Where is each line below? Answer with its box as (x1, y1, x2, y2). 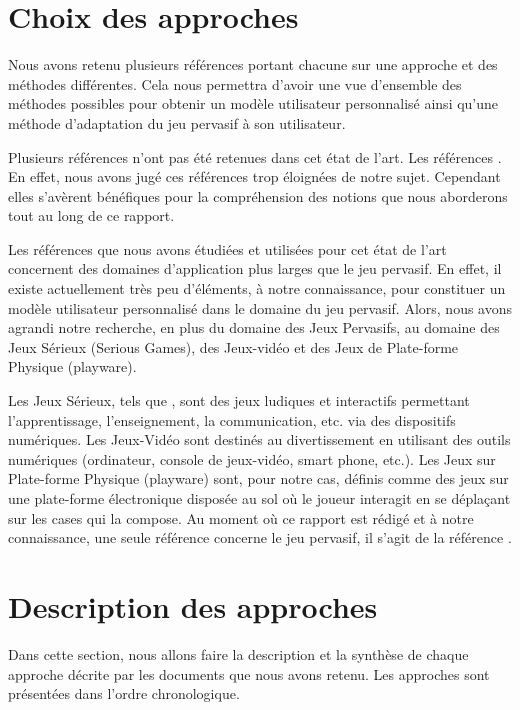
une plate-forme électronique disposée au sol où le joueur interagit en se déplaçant (8, 488, 511, 508)
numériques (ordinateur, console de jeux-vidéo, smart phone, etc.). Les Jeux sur (8, 448, 496, 469)
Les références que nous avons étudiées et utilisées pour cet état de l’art (8, 238, 447, 259)
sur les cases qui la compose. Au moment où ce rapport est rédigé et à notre (8, 507, 474, 528)
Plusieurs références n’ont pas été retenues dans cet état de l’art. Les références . (8, 146, 502, 167)
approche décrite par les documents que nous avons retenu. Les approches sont (8, 663, 490, 684)
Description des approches (8, 585, 378, 626)
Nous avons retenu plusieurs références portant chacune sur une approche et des (8, 54, 498, 75)
